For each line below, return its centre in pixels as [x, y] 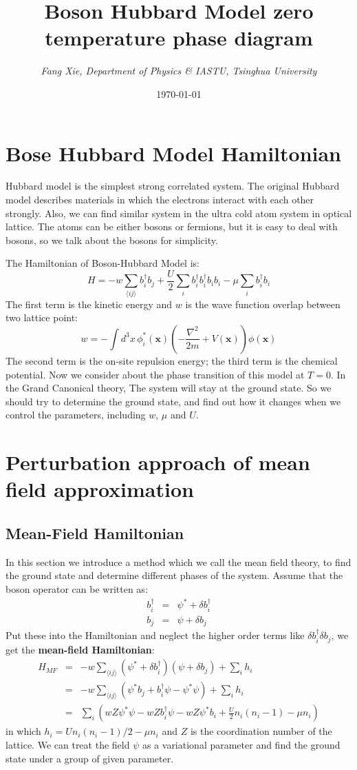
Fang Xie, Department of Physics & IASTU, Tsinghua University [179, 71]
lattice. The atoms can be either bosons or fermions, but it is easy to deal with [172, 226]
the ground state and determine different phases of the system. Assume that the [174, 575]
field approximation [100, 489]
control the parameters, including [76, 415]
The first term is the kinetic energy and [89, 304]
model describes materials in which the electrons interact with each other [160, 200]
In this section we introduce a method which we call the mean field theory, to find [178, 561]
